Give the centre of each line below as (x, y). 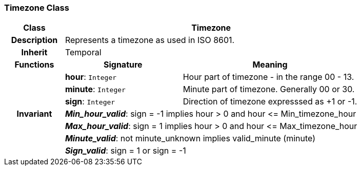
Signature (123, 65)
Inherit (34, 52)
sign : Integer (90, 102)
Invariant (34, 114)
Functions (34, 65)
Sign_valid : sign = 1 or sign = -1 (125, 151)
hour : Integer (91, 77)
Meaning (270, 65)
